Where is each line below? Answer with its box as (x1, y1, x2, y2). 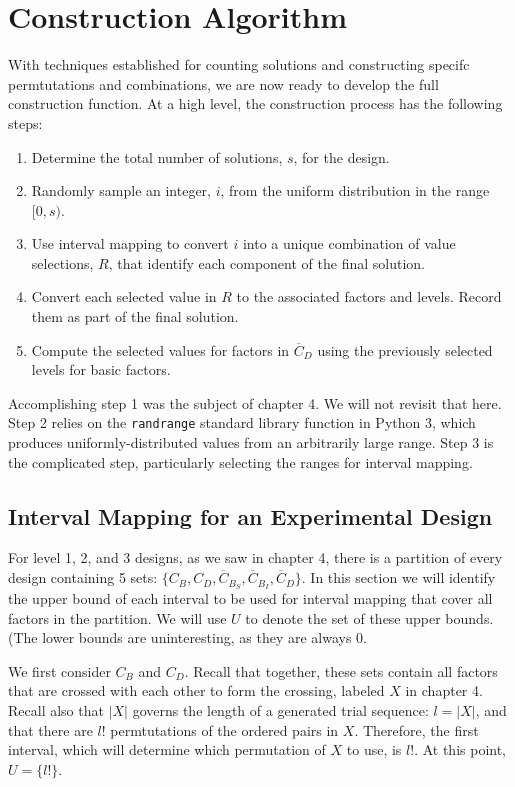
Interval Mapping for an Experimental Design (8, 500, 493, 531)
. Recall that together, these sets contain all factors (184, 660, 498, 681)
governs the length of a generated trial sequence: (132, 699, 429, 720)
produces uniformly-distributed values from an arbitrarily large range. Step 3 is (8, 432, 494, 453)
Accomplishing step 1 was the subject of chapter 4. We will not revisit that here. (8, 392, 502, 413)
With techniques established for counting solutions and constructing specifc (8, 54, 470, 75)
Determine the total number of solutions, (31, 146, 283, 167)
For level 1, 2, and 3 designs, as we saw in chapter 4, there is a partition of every (8, 547, 503, 568)
